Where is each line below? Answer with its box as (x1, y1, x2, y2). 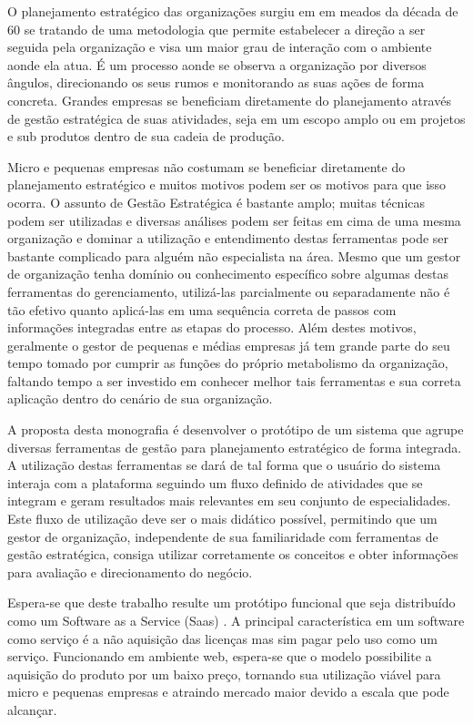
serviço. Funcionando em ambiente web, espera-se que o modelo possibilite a (7, 647, 432, 666)
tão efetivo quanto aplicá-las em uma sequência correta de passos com (7, 300, 397, 319)
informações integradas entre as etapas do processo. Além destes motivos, (7, 318, 417, 337)
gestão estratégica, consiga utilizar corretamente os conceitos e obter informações (7, 545, 458, 564)
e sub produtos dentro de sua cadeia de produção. (7, 127, 285, 146)
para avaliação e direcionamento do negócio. (7, 562, 253, 581)
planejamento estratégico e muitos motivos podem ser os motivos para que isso (7, 175, 447, 194)
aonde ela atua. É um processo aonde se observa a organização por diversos (7, 55, 427, 74)
